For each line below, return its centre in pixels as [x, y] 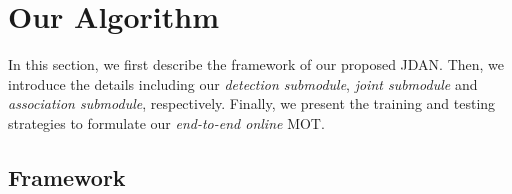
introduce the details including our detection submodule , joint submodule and [243, 83]
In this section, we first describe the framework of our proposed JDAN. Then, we [256, 64]
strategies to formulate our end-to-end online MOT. [166, 122]
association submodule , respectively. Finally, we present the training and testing [252, 103]
